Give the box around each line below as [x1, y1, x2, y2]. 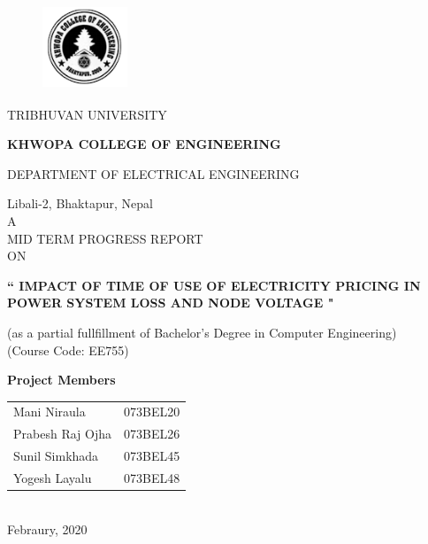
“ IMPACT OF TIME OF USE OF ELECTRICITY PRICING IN [7, 276, 421, 294]
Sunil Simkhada [13, 447, 99, 465]
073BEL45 [123, 447, 180, 465]
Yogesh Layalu [13, 469, 92, 486]
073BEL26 [123, 424, 180, 443]
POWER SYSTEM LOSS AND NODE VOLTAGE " [7, 293, 334, 312]
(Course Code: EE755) [7, 340, 129, 359]
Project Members [7, 370, 116, 389]
